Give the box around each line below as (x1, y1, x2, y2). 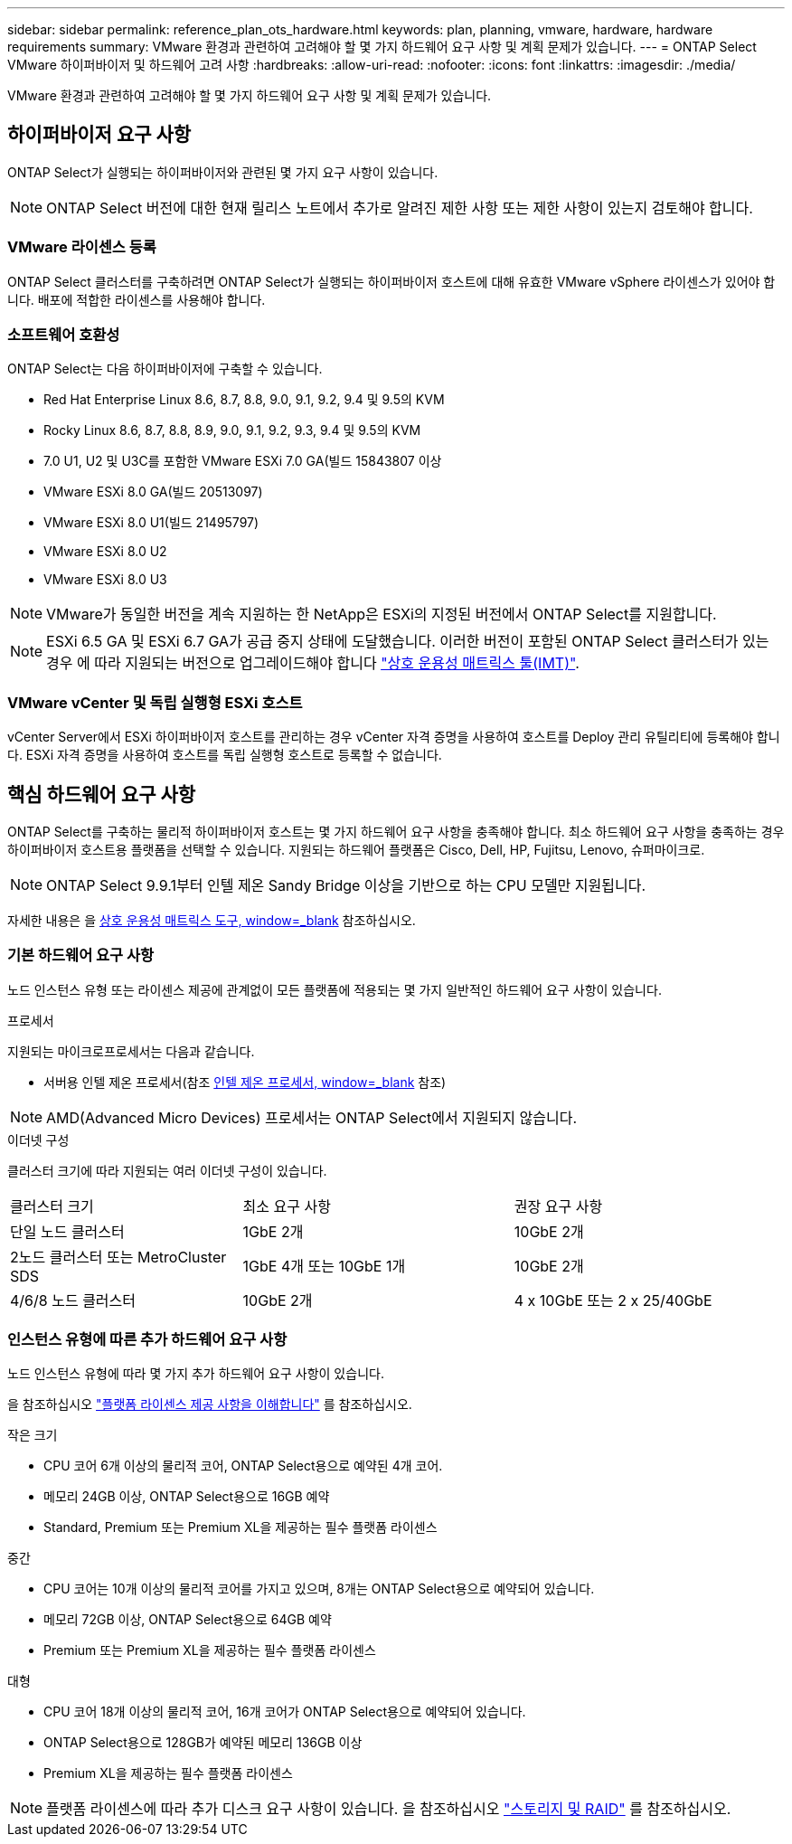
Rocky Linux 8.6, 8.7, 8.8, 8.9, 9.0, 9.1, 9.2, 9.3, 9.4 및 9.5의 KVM (43, 422, 421, 439)
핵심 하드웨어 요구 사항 (7, 782, 196, 806)
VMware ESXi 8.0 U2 (43, 544, 167, 560)
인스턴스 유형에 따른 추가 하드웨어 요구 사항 (7, 1330, 288, 1349)
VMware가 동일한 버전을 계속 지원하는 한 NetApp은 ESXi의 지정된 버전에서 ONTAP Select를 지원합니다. (46, 605, 717, 624)
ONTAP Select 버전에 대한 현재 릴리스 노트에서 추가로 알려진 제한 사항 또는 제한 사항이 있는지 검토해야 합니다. (46, 198, 753, 217)
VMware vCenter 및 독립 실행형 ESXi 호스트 (7, 693, 303, 712)
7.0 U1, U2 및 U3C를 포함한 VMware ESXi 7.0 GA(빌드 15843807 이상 (43, 453, 442, 469)
